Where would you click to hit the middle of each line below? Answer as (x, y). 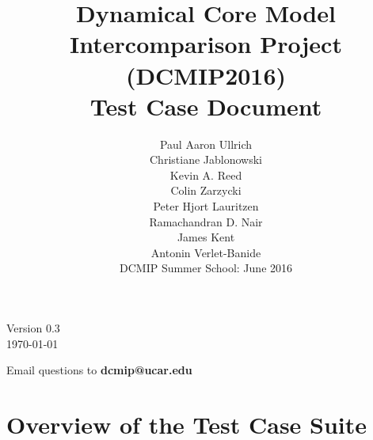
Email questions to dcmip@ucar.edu (99, 370)
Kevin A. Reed (206, 174)
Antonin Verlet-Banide (206, 252)
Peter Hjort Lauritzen (206, 206)
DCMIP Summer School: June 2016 (206, 268)
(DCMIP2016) (206, 75)
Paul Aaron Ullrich (206, 144)
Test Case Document (206, 106)
